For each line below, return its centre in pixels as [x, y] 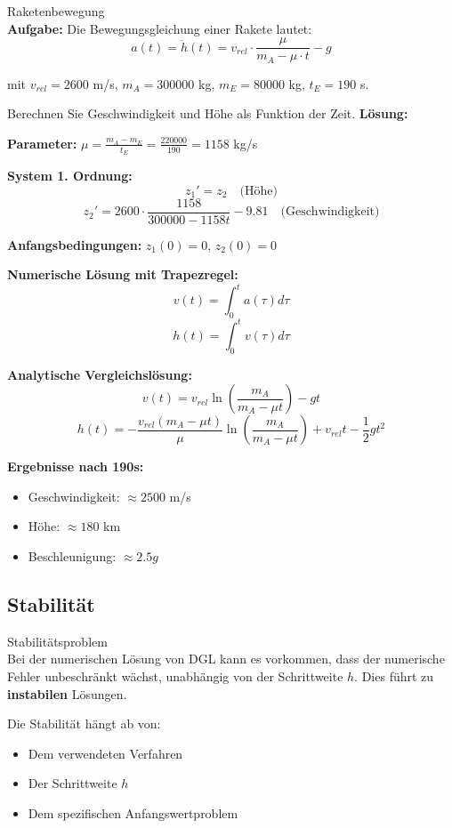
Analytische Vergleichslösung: [100, 374]
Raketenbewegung [56, 11]
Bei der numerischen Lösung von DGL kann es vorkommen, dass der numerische [226, 659]
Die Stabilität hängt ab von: [84, 723]
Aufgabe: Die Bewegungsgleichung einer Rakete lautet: [160, 28]
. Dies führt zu [394, 675]
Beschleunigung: [72, 555]
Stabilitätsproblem [57, 641]
